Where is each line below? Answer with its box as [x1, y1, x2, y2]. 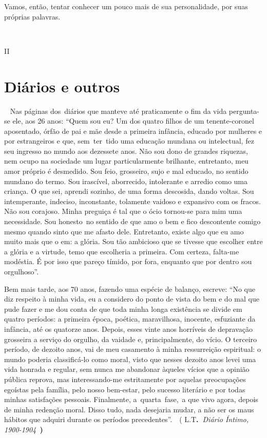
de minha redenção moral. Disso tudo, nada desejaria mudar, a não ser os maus [4, 404, 254, 414]
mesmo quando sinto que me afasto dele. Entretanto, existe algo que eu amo [4, 226, 244, 236]
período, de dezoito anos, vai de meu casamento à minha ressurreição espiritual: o [4, 344, 261, 354]
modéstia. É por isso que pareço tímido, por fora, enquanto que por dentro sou [4, 256, 252, 267]
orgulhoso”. [4, 266, 39, 276]
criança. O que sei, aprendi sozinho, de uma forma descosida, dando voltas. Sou [4, 186, 254, 196]
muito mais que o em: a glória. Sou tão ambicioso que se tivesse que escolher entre [4, 236, 263, 247]
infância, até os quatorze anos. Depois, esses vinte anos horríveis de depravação [4, 323, 253, 334]
